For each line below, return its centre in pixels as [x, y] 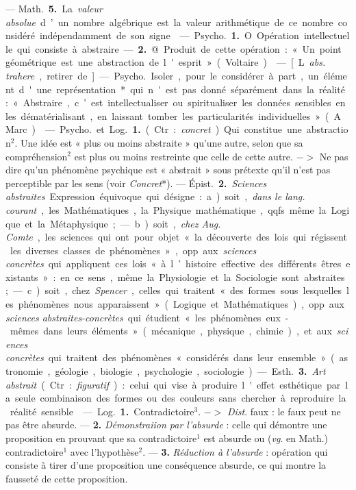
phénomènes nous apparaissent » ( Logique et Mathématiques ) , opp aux [181, 304]
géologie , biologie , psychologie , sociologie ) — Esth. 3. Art [190, 371]
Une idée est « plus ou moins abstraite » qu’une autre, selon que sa [162, 142]
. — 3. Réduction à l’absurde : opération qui [235, 451]
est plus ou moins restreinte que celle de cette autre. [183, 156]
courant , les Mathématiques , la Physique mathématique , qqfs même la [166, 209]
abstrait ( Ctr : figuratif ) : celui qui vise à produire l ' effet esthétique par [173, 384]
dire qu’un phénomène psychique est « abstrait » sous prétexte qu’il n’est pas [168, 170]
